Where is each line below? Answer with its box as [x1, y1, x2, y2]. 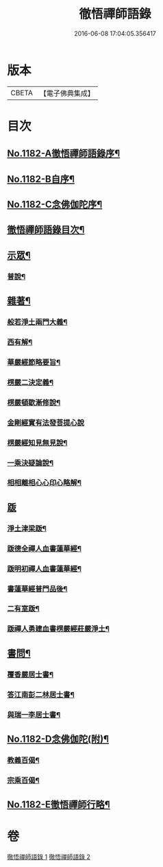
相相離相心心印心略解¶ [7, 478, 82, 487]
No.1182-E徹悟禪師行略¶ [7, 799, 111, 811]
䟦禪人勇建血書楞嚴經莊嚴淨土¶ [7, 624, 110, 634]
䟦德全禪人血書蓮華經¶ [7, 544, 82, 553]
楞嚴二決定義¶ [7, 378, 53, 387]
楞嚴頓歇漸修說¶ [7, 398, 61, 407]
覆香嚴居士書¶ [7, 670, 53, 679]
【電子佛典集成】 [39, 88, 95, 98]
